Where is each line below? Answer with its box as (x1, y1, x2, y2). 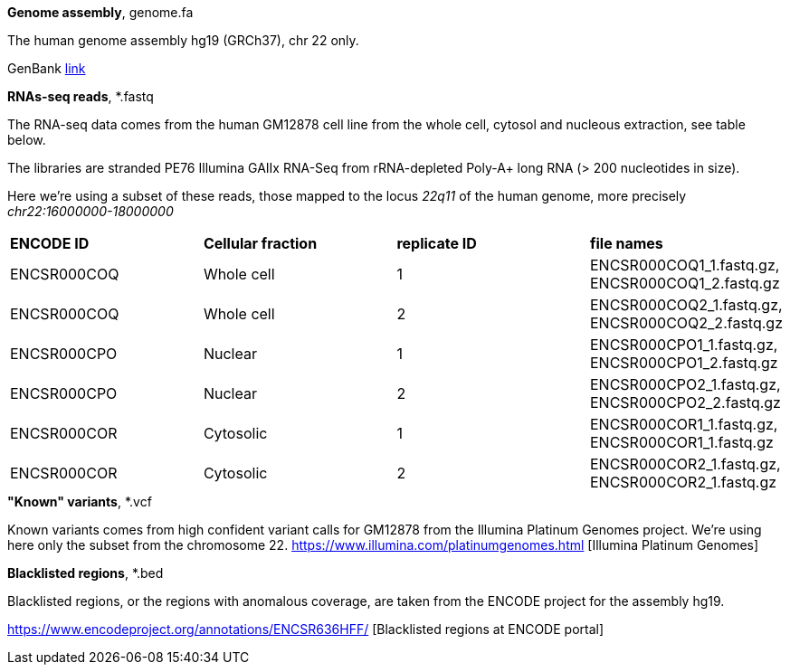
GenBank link (7, 61, 86, 76)
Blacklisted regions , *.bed (7, 565, 164, 581)
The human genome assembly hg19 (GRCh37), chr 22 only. (7, 33, 359, 48)
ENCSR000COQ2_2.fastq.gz (589, 314, 783, 332)
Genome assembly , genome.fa (7, 5, 194, 20)
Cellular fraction (203, 234, 318, 252)
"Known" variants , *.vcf (7, 494, 152, 509)
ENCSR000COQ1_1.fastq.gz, (589, 256, 780, 274)
